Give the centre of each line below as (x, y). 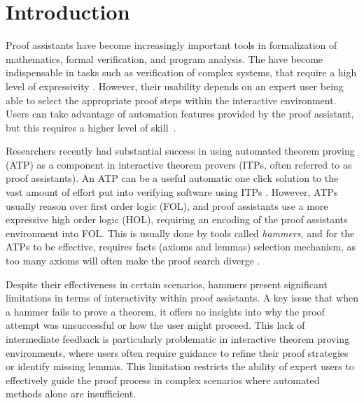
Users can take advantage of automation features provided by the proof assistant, (180, 114)
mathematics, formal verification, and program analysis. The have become (164, 58)
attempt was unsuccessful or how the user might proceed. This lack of (155, 325)
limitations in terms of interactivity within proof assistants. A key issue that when (182, 298)
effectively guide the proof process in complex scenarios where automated (163, 380)
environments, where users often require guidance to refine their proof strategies (177, 352)
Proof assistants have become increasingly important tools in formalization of (171, 45)
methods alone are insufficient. (71, 394)
